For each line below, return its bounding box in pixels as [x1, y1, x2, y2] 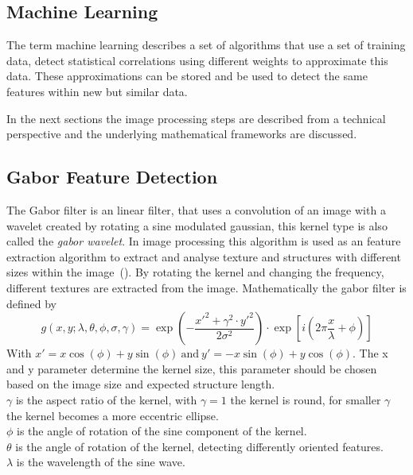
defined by [6, 295, 57, 311]
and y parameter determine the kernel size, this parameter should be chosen [6, 360, 377, 377]
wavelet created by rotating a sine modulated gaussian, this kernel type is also [6, 217, 388, 234]
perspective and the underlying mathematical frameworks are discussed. [6, 126, 357, 142]
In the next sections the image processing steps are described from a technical [6, 110, 386, 126]
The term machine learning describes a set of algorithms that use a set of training [6, 37, 406, 53]
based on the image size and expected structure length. [6, 376, 275, 392]
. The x [353, 345, 388, 361]
